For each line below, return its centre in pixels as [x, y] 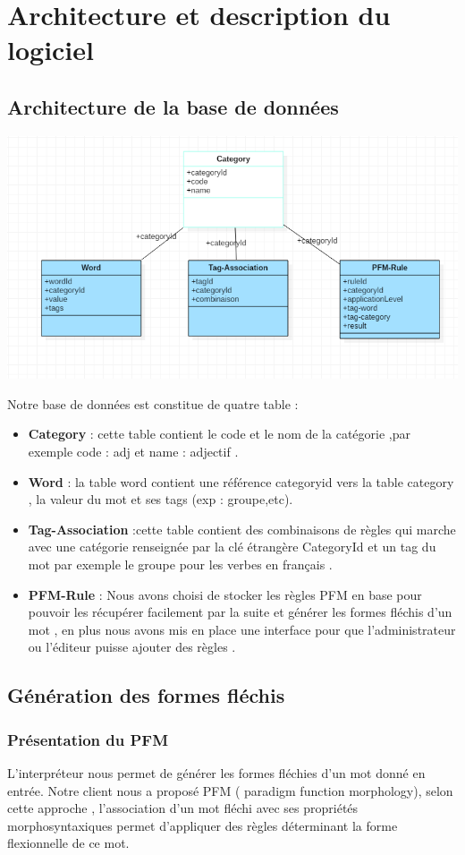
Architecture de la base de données [173, 106]
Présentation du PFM [88, 739]
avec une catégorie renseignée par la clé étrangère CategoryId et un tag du [232, 547]
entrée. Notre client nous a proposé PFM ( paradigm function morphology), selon [230, 790]
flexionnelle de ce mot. [68, 843]
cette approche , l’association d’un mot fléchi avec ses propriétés [183, 808]
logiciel [51, 50]
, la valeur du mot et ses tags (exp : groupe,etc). [161, 499]
